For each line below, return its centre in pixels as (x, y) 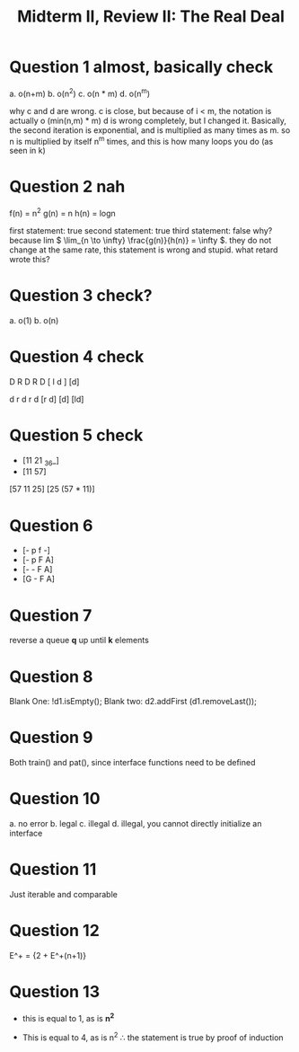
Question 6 (51, 525)
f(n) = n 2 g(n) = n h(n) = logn (63, 212)
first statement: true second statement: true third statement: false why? (141, 230)
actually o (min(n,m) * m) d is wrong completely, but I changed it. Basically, (148, 120)
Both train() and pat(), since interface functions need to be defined (132, 763)
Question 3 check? (81, 296)
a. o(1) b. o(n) (34, 320)
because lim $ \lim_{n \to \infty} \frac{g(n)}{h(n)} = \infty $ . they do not (141, 240)
